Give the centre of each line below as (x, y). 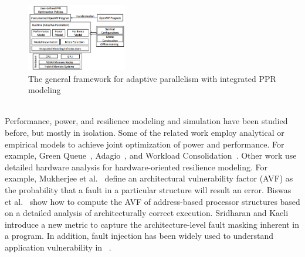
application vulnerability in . (58, 247)
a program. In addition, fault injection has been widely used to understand (139, 236)
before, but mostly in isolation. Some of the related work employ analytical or (145, 133)
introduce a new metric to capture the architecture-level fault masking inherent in (152, 224)
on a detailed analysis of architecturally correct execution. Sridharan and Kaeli (147, 213)
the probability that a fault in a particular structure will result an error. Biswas (148, 190)
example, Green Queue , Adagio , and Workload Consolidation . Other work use (151, 155)
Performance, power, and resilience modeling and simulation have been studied (146, 121)
